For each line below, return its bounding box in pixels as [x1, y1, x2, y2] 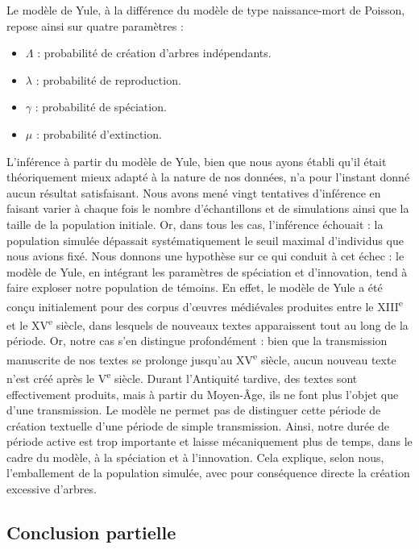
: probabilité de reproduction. [35, 71, 181, 88]
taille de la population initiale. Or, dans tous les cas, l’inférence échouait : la [6, 215, 384, 232]
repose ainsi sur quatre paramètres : [6, 17, 184, 34]
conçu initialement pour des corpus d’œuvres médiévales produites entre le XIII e [6, 295, 403, 314]
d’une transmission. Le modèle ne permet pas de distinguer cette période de [6, 401, 381, 418]
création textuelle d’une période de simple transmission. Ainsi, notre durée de [6, 417, 390, 434]
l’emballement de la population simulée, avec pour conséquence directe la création [6, 464, 410, 481]
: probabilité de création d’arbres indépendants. [37, 44, 272, 61]
